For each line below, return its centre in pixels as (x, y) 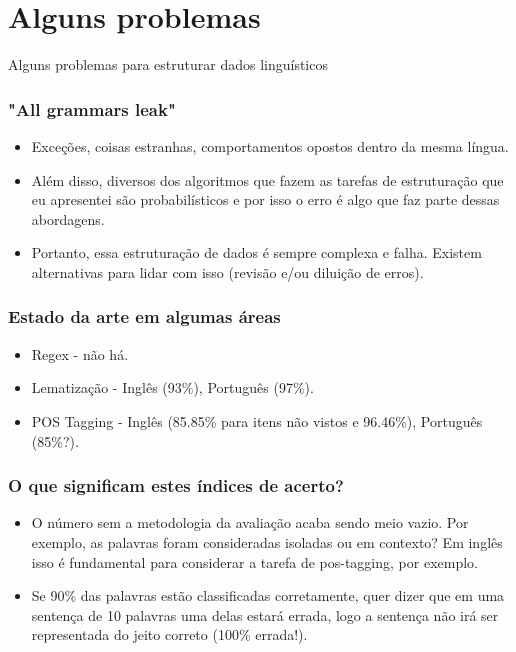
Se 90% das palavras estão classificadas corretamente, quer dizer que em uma (268, 595)
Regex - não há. (80, 353)
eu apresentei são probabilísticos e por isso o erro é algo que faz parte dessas (265, 199)
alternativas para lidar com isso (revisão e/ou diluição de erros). (227, 271)
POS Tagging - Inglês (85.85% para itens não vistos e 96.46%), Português (257, 420)
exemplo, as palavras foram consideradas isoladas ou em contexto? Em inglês (267, 541)
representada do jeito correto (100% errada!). (169, 634)
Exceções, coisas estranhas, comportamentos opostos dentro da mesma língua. (270, 145)
